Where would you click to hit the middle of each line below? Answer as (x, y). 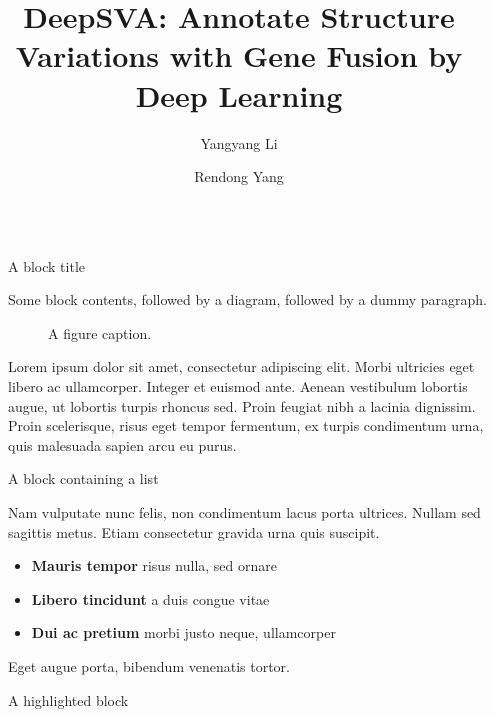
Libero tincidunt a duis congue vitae (150, 598)
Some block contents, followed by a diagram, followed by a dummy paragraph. (247, 299)
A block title (46, 265)
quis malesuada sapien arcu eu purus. (122, 444)
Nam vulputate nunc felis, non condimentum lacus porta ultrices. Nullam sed (244, 512)
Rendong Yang (239, 176)
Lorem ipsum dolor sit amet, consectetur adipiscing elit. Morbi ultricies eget (241, 366)
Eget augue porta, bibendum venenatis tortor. (149, 666)
